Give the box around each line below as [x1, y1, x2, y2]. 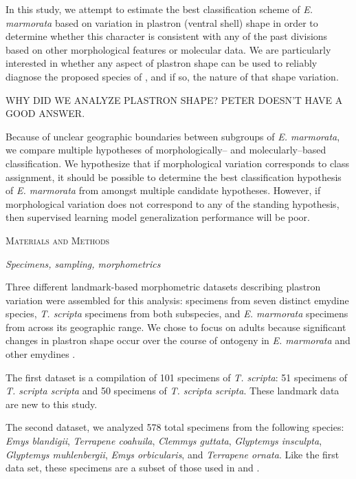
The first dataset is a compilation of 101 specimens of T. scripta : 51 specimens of [5, 370, 348, 384]
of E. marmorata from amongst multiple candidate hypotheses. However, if [5, 183, 321, 198]
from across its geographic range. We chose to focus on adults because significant [5, 319, 346, 334]
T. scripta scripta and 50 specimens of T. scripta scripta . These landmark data [5, 383, 340, 398]
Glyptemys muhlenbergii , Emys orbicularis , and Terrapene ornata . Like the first [5, 447, 340, 461]
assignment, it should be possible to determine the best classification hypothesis [5, 169, 342, 184]
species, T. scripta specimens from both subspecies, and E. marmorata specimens [5, 306, 348, 321]
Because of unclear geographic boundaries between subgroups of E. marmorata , [5, 129, 340, 143]
